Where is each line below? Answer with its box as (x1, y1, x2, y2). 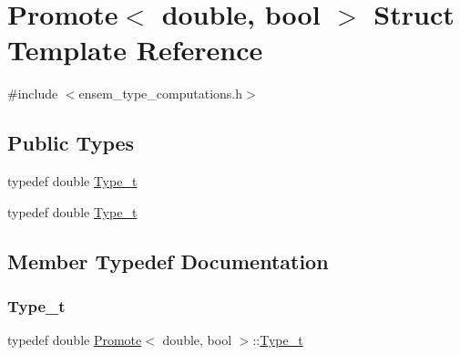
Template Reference (7, 31, 263, 68)
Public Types (7, 129, 135, 157)
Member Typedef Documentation (7, 246, 329, 275)
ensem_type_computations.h (78, 84, 242, 103)
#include (7, 84, 58, 103)
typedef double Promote (7, 330, 142, 350)
